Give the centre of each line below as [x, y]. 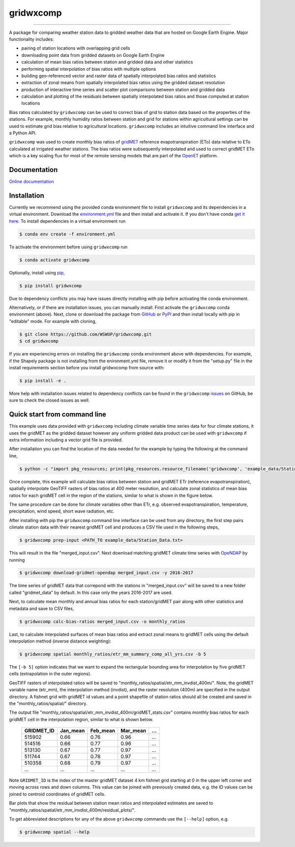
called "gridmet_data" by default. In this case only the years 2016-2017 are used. [91, 592]
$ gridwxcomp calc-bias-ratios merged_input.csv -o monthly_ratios [103, 621]
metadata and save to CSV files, [42, 608]
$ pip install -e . [43, 380]
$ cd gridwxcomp [39, 341]
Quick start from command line [58, 415]
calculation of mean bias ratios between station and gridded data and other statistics [107, 62]
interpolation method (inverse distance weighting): [60, 641]
